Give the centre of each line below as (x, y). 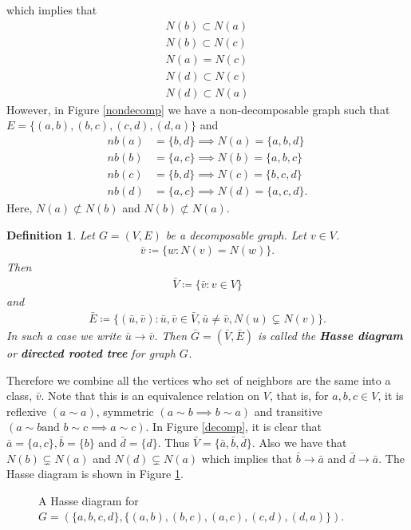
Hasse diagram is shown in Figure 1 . (95, 474)
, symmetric (125, 411)
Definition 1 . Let (51, 234)
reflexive (27, 411)
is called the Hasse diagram (330, 335)
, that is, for (299, 396)
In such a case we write (64, 335)
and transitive (288, 411)
